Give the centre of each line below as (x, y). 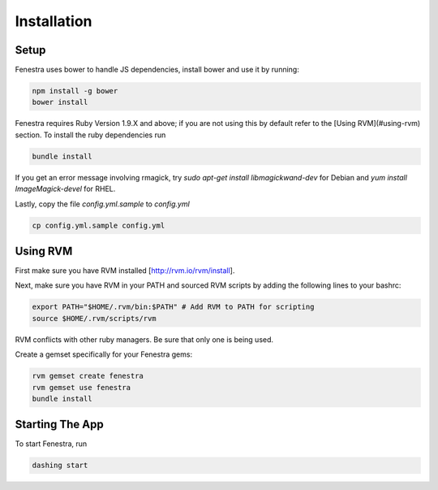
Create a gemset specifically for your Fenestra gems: (104, 354)
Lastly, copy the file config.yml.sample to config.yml (102, 204)
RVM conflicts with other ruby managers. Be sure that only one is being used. (144, 339)
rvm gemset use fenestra (82, 387)
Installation (54, 21)
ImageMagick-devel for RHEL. (65, 189)
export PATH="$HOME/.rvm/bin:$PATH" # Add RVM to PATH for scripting (173, 307)
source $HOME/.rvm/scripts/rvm (94, 318)
